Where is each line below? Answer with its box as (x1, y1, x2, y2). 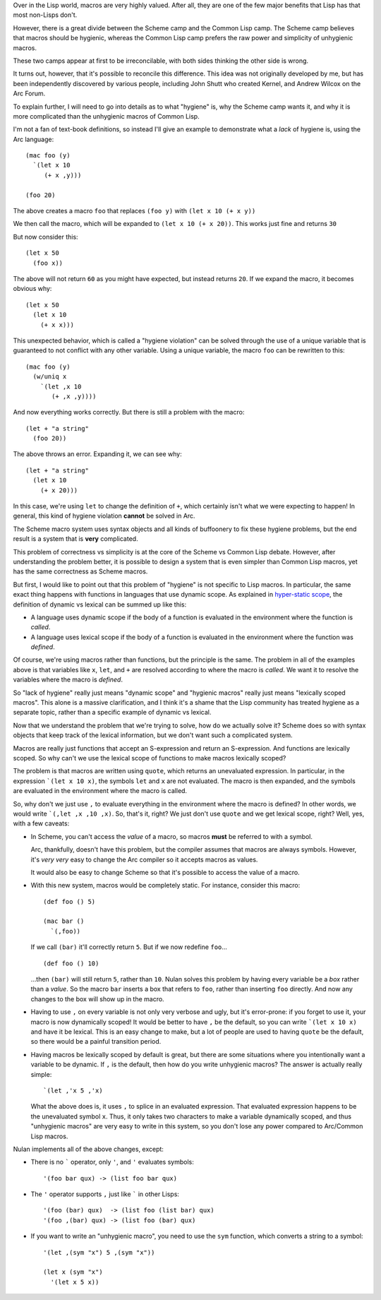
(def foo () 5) (43, 898, 96, 905)
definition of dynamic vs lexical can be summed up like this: (13, 600, 187, 609)
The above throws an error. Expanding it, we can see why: (13, 450, 183, 458)
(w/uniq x (32, 373, 67, 381)
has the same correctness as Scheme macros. (13, 567, 148, 576)
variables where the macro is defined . (13, 675, 123, 684)
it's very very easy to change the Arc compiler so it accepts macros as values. (30, 855, 258, 864)
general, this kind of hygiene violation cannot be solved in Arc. (13, 512, 195, 520)
